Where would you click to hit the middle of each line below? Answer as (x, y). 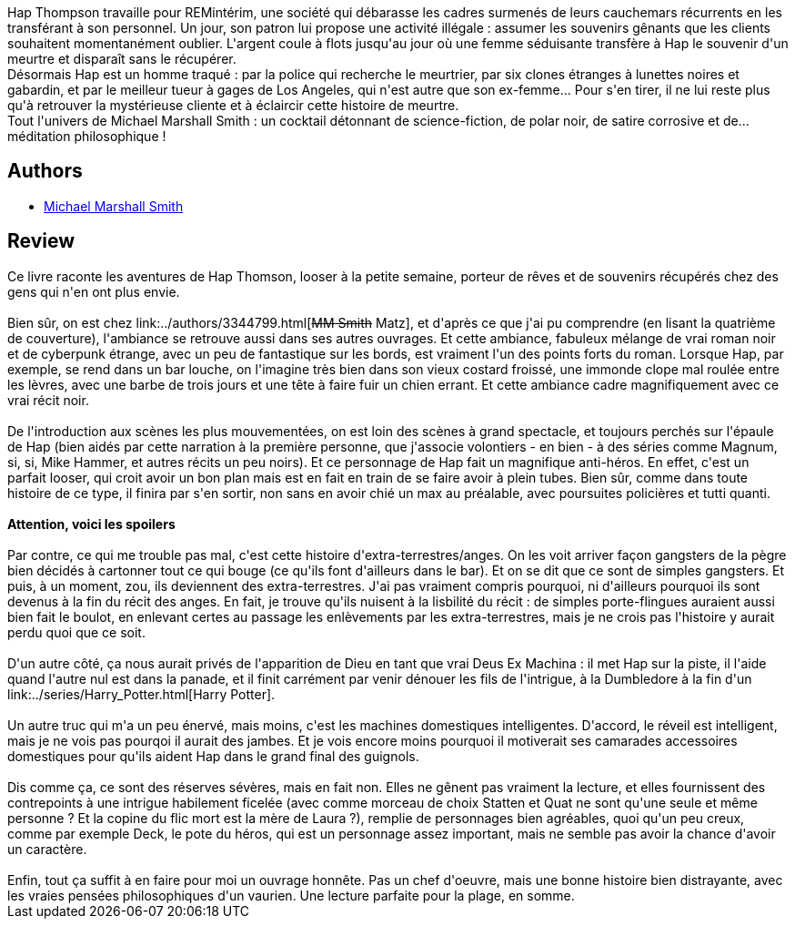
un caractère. (47, 849)
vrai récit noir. (48, 400)
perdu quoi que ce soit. (76, 632)
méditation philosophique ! (87, 136)
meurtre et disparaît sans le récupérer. (122, 59)
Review (41, 241)
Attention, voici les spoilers (91, 524)
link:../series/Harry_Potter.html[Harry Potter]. (141, 694)
